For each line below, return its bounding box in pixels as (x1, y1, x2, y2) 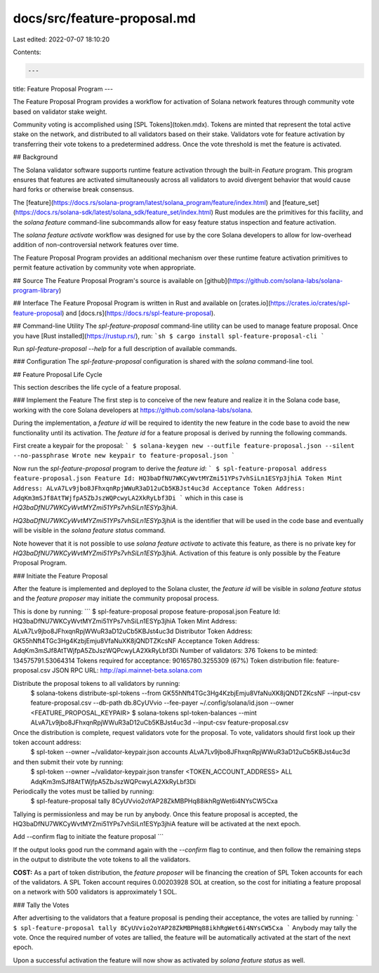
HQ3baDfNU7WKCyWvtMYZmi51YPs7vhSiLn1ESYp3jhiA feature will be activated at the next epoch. (13, 820, 301, 828)
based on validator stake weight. (13, 107, 107, 116)
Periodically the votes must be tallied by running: (13, 787, 154, 795)
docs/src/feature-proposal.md (13, 11, 196, 26)
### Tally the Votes (13, 901, 69, 909)
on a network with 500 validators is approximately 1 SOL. (13, 888, 178, 896)
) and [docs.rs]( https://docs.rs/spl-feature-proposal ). (62, 309, 215, 317)
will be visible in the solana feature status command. (13, 527, 166, 535)
